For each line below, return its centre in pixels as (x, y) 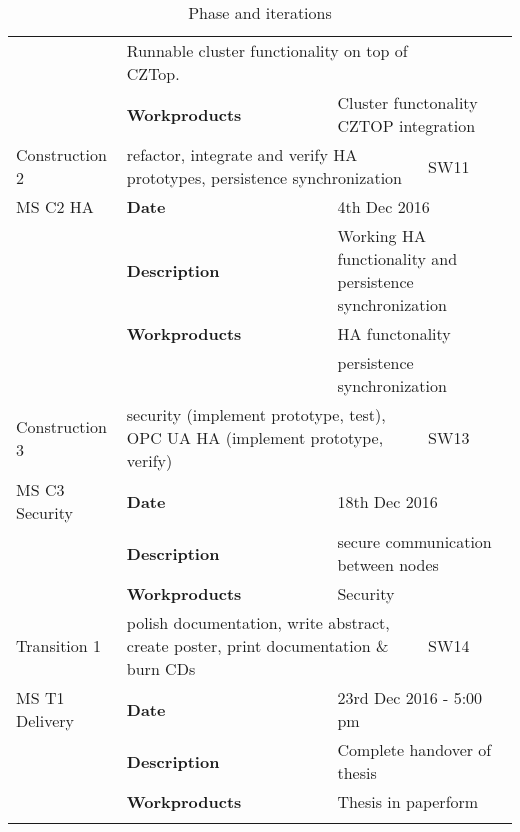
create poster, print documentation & (257, 645)
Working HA (381, 235)
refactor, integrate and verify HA (242, 154)
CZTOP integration (406, 125)
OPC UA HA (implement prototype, (255, 437)
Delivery (45, 720)
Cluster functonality (407, 102)
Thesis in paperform (408, 801)
